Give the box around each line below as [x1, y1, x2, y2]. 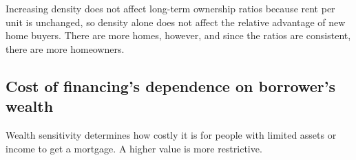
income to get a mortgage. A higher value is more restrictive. [6, 141, 262, 155]
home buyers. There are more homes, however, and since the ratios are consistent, [6, 28, 351, 43]
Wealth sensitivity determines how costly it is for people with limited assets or [6, 127, 337, 141]
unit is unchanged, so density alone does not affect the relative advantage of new [6, 14, 346, 29]
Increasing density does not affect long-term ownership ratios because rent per [6, 1, 335, 15]
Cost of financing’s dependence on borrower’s [6, 75, 336, 96]
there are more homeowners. [6, 41, 125, 56]
